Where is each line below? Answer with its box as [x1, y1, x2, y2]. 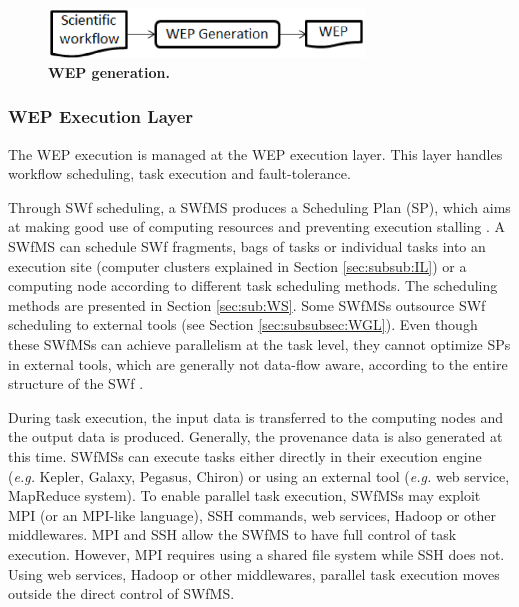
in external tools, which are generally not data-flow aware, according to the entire [8, 353, 508, 374]
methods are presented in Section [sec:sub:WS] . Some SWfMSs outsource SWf [8, 294, 486, 315]
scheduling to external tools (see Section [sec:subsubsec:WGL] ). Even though [8, 314, 478, 335]
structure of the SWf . [8, 373, 144, 394]
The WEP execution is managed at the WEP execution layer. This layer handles [8, 143, 503, 164]
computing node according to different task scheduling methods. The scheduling [8, 275, 498, 296]
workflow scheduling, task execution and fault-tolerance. [8, 163, 351, 184]
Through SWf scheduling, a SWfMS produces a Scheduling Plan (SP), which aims [8, 196, 511, 217]
